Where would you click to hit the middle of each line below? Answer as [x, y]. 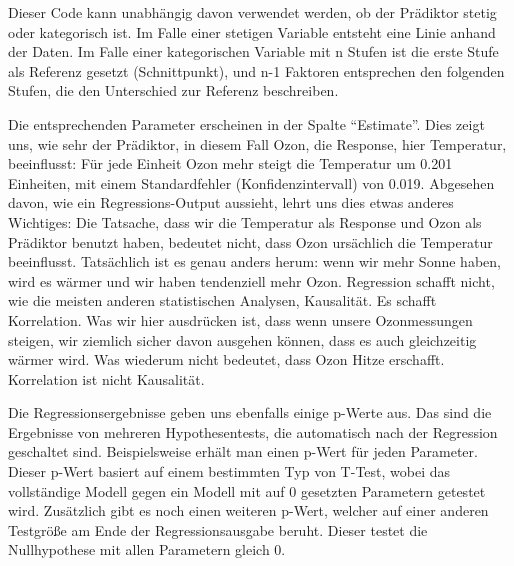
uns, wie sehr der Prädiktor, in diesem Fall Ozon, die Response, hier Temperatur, [257, 143]
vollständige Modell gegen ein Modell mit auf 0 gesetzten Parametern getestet [247, 490]
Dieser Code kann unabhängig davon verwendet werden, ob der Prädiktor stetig [252, 12]
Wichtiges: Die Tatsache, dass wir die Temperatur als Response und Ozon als [245, 221]
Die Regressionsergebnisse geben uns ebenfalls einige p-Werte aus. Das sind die [250, 412]
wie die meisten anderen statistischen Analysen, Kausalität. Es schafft [222, 300]
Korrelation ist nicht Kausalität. [106, 378]
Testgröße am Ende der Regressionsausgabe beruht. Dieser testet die [218, 529]
